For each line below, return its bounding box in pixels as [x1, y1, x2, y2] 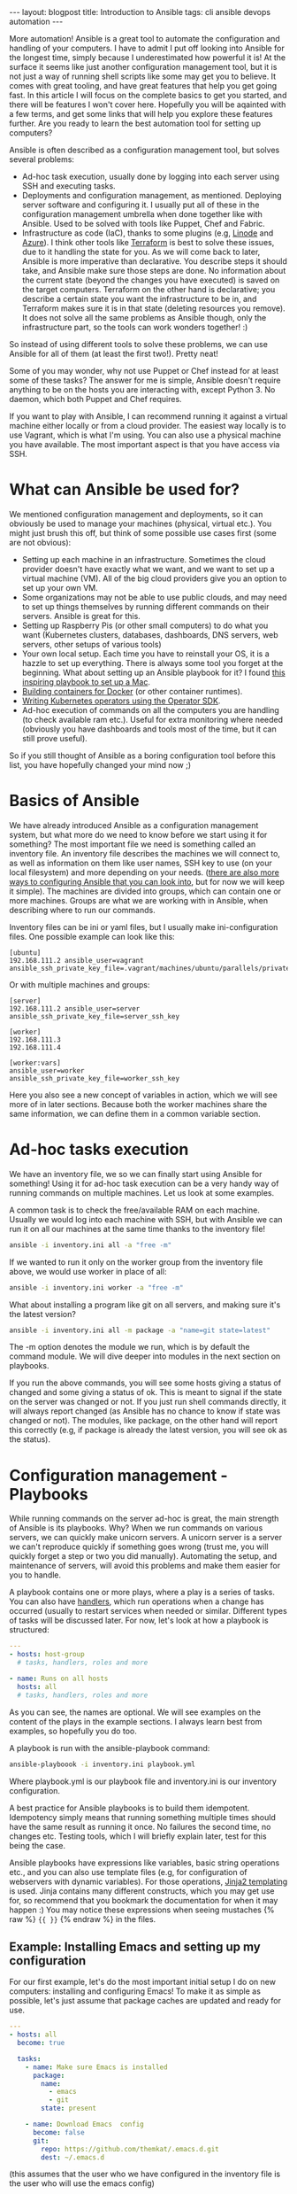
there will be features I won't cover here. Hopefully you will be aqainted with [9, 99, 286, 110]
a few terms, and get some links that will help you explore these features [9, 109, 273, 119]
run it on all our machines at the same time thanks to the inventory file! [9, 1223, 266, 1234]
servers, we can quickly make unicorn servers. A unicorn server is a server [9, 1532, 283, 1543]
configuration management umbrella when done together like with [21, 209, 263, 219]
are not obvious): [9, 537, 72, 547]
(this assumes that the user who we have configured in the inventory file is [9, 2168, 281, 2180]
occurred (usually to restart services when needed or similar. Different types [9, 1606, 287, 1616]
